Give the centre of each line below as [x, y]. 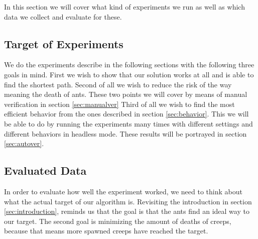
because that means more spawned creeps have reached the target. [106, 231]
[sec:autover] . [24, 143]
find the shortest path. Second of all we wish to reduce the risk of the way [118, 84]
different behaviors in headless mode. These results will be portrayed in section [125, 133]
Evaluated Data [45, 170]
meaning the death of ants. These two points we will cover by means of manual [126, 94]
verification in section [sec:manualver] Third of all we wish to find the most [119, 104]
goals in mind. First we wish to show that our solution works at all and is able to [129, 74]
